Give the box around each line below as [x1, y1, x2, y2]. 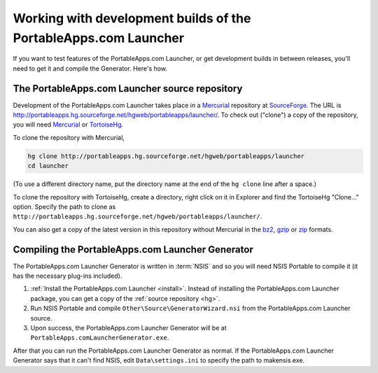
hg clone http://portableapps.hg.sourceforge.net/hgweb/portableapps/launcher [27, 152, 304, 160]
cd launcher [27, 162, 69, 170]
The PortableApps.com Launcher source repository [13, 83, 243, 94]
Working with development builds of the [13, 10, 251, 26]
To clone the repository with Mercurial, [13, 133, 125, 141]
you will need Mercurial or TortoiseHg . [13, 120, 124, 129]
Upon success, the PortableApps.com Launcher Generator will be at [30, 323, 227, 332]
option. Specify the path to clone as [13, 202, 116, 211]
